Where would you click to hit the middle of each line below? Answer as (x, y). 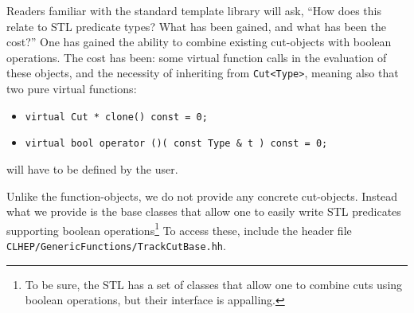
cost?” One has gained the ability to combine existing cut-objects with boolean (199, 42)
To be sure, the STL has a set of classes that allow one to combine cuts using (214, 284)
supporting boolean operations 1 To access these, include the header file (179, 229)
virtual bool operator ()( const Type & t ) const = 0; (176, 144)
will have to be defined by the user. (92, 168)
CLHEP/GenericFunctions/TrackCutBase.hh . (116, 245)
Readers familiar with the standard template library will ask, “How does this (194, 10)
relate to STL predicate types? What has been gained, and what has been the (196, 26)
